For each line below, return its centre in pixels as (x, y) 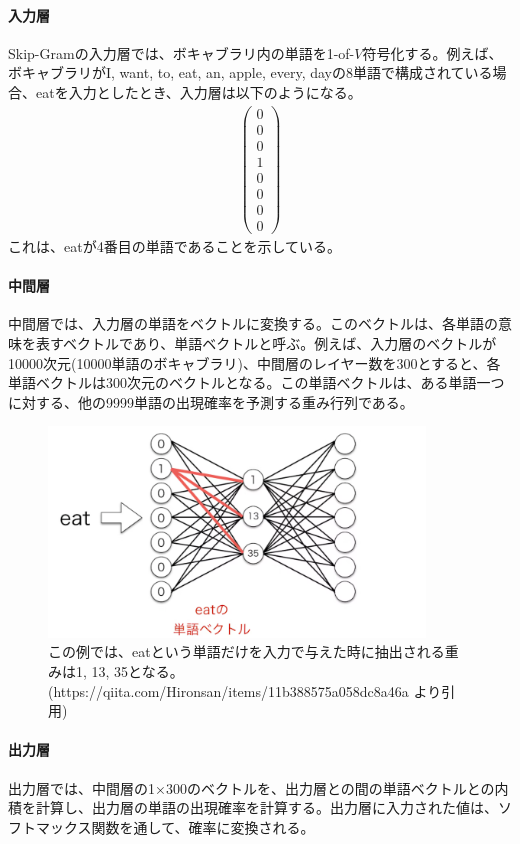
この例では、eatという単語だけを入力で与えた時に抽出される (246, 651)
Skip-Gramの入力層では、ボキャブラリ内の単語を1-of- (181, 52)
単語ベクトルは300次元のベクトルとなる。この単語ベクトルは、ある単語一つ (256, 382)
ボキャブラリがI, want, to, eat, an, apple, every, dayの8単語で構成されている (250, 72)
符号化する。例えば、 (432, 52)
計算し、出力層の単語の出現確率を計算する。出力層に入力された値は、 (266, 807)
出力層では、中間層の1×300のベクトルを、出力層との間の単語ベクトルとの (251, 787)
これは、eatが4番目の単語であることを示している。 (175, 245)
